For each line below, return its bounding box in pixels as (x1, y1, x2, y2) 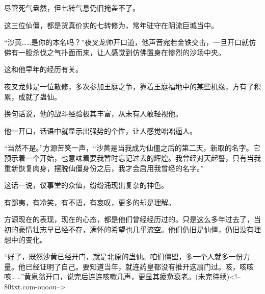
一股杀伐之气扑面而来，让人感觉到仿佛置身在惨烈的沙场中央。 (18, 46, 225, 57)
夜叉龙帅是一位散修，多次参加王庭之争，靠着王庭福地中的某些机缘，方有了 (4, 81, 254, 91)
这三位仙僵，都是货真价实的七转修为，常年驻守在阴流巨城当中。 (4, 19, 218, 30)
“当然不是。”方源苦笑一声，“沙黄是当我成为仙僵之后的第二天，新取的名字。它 (4, 142, 260, 153)
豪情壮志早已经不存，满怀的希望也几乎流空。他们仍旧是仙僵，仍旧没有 (18, 224, 254, 234)
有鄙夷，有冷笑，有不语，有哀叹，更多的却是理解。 (4, 197, 175, 207)
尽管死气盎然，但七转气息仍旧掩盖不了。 (4, 3, 140, 13)
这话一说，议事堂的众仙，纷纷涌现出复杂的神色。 (4, 180, 168, 190)
